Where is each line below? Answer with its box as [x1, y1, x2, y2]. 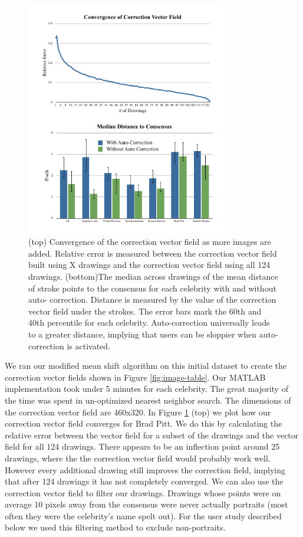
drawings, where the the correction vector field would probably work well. [5, 451, 271, 464]
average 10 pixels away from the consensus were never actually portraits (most [5, 498, 288, 510]
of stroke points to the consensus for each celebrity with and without [28, 281, 276, 294]
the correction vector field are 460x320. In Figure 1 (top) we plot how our [5, 405, 271, 418]
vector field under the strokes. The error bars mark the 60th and [28, 304, 262, 317]
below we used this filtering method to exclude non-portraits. [5, 521, 226, 533]
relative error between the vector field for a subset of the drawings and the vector [5, 428, 299, 441]
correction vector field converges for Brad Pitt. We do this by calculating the [5, 417, 282, 430]
